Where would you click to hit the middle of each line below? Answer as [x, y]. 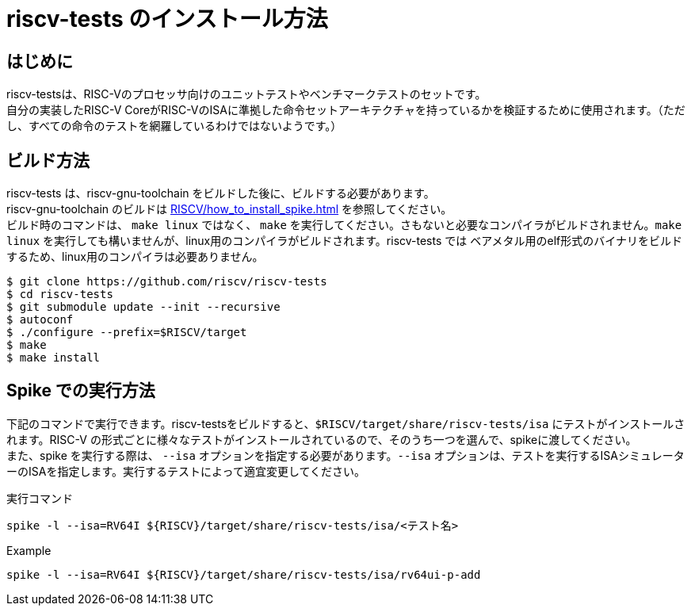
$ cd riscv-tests [60, 295]
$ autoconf [40, 320]
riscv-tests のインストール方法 [167, 19]
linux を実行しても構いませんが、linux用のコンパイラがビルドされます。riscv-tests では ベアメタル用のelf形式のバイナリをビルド [344, 241]
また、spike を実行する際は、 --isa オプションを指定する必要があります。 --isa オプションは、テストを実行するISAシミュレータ [345, 455]
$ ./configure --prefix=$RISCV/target [127, 333]
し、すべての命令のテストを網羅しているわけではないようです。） [174, 126]
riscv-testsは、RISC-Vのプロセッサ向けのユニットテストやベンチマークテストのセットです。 [246, 94]
